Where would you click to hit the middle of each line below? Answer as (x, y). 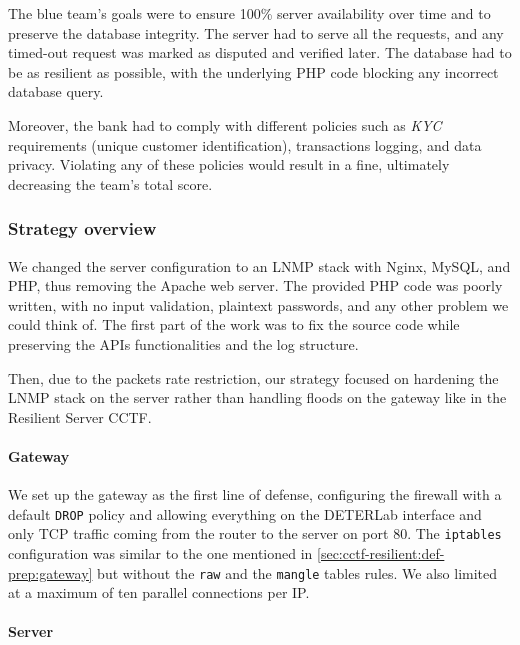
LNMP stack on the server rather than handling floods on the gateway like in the (257, 397)
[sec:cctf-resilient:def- (381, 553)
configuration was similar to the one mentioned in (160, 553)
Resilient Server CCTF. (80, 416)
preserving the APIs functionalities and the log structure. (183, 343)
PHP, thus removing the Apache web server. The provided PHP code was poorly (255, 285)
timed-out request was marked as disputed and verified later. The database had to (260, 52)
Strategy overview (82, 228)
